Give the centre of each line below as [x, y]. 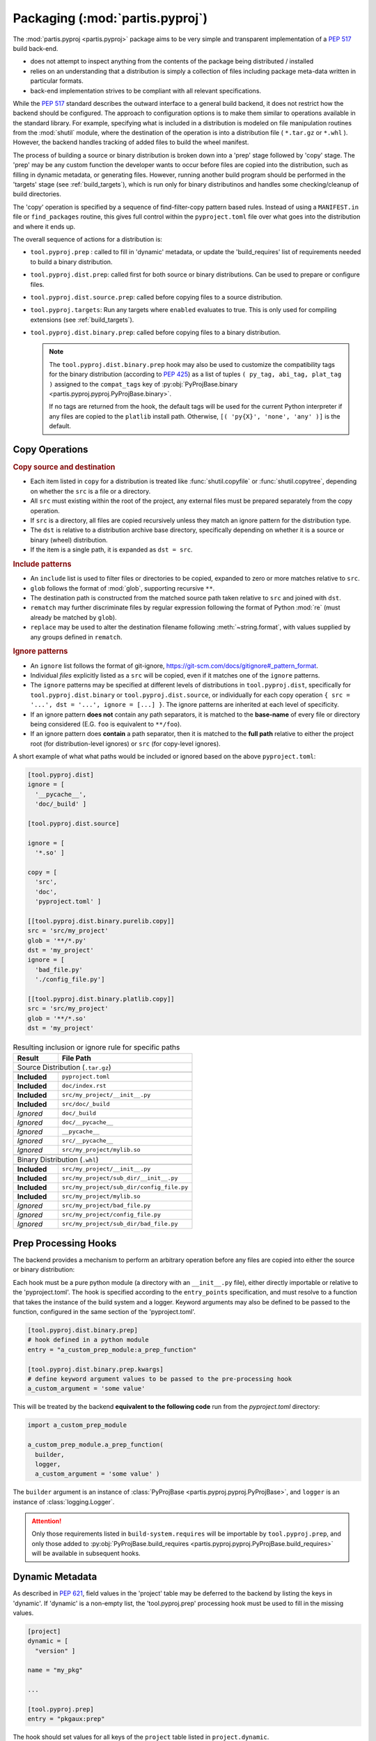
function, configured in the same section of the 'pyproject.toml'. [104, 1312]
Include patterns [42, 564]
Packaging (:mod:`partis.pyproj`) [110, 18]
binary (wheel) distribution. [69, 540]
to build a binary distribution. [71, 262]
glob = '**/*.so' [57, 1018]
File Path [77, 1058]
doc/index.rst [84, 1086]
